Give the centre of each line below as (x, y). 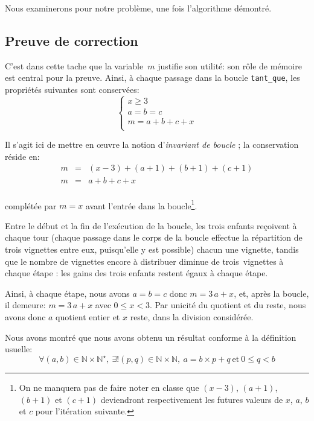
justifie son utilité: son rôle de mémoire (230, 65)
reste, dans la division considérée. (192, 316)
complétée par (31, 205)
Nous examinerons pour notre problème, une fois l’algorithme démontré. (138, 8)
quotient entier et (88, 316)
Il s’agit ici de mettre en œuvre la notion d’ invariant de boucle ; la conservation (152, 144)
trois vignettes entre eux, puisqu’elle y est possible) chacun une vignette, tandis (152, 249)
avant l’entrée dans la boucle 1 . (141, 204)
